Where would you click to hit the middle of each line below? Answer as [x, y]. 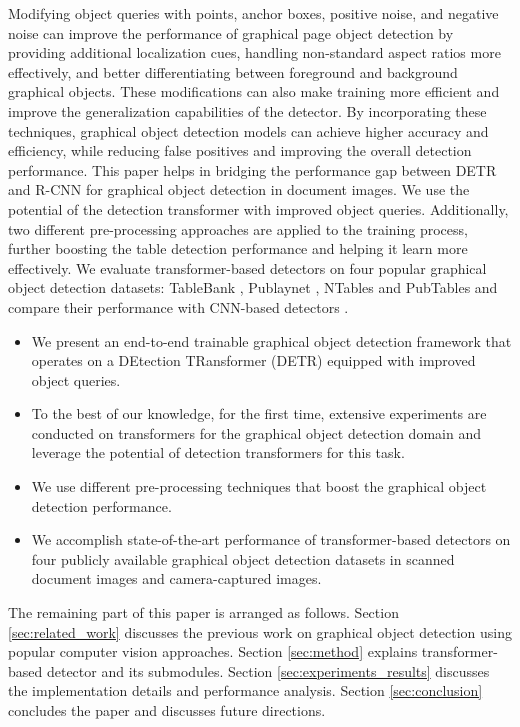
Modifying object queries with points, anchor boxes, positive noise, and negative [253, 13]
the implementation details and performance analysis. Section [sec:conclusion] [245, 690]
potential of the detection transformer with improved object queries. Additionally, [258, 208]
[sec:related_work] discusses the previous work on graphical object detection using [260, 631]
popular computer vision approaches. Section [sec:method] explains [213, 651]
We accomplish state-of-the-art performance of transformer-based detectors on [271, 539]
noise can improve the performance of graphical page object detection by [231, 32]
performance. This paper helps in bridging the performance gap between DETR [252, 169]
